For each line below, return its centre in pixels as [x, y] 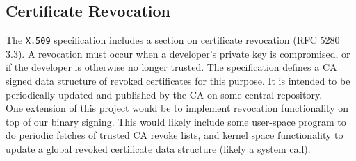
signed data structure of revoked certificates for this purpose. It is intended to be [178, 81]
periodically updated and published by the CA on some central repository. [164, 94]
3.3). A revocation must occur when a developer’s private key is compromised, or [178, 53]
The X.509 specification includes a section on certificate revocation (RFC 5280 [173, 40]
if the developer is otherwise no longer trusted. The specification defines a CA [171, 67]
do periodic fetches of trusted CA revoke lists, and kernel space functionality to [175, 135]
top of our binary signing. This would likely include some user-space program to [176, 121]
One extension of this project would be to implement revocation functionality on [177, 108]
